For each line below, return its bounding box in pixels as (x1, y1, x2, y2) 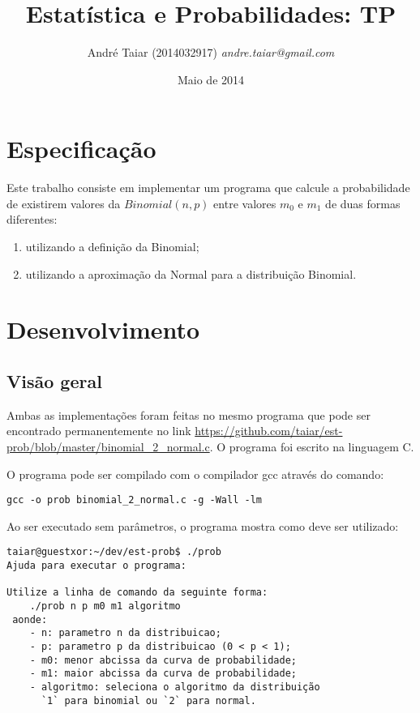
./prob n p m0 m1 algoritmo (29, 600, 181, 613)
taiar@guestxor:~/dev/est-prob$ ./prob (6, 546, 221, 558)
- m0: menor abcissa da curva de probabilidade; (29, 654, 297, 666)
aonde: (12, 613, 48, 625)
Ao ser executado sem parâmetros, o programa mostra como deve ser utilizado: (6, 517, 399, 534)
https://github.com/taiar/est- (195, 422, 343, 439)
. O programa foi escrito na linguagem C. (209, 438, 414, 455)
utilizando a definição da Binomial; (25, 238, 199, 255)
